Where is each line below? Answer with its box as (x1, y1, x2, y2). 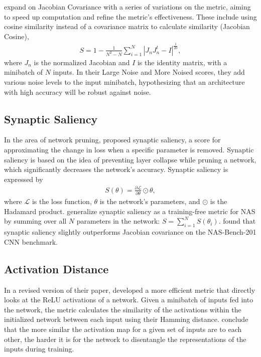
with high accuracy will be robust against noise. (4, 86, 151, 97)
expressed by (4, 173, 43, 184)
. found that (218, 216, 256, 226)
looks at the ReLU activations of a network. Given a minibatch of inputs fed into (4, 294, 253, 305)
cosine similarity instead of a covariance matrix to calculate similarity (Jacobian (4, 21, 250, 32)
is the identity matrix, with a (137, 57, 227, 67)
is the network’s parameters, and (99, 196, 200, 207)
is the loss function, (32, 196, 92, 207)
